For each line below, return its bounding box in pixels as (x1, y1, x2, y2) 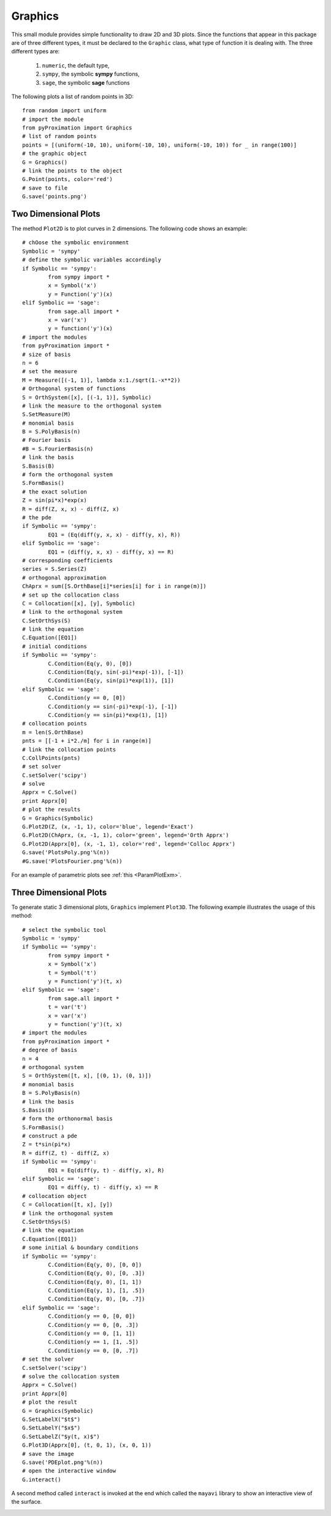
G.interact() (22, 1476, 61, 1483)
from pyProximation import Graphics (22, 125, 132, 131)
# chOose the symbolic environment (22, 239, 129, 246)
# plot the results (22, 806, 81, 813)
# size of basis (22, 350, 71, 358)
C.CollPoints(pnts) (22, 754, 81, 761)
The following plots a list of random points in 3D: (11, 93, 134, 100)
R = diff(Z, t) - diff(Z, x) (22, 1150, 110, 1156)
